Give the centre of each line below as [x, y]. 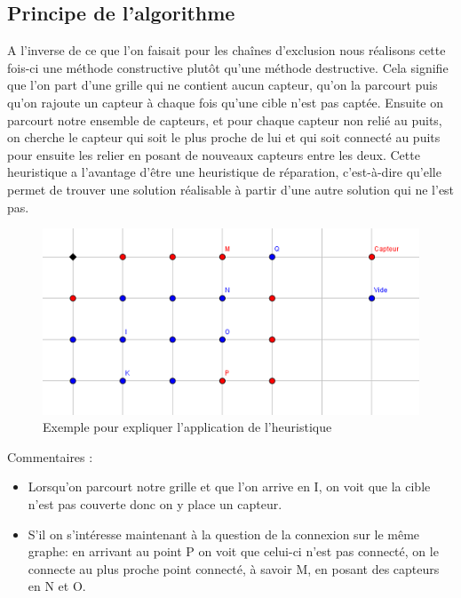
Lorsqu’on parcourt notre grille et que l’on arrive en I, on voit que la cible [229, 486]
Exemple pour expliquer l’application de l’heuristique [187, 427]
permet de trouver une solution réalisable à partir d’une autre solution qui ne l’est [231, 189]
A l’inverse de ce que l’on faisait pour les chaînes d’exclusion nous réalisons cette [227, 50]
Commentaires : [50, 456]
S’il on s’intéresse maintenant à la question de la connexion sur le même [224, 534]
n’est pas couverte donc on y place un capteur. [155, 503]
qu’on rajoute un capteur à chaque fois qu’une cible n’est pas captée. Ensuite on [225, 102]
